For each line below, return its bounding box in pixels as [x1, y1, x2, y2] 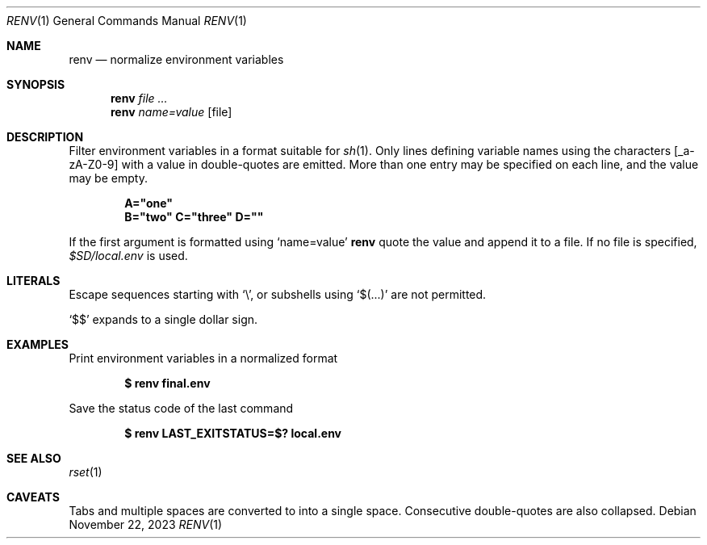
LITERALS [6, 274, 61, 287]
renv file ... [111, 91, 168, 105]
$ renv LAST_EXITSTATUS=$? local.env [124, 426, 342, 440]
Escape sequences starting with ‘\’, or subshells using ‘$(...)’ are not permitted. [69, 287, 487, 301]
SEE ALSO [6, 451, 61, 465]
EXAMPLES [6, 337, 69, 351]
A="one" [124, 196, 173, 210]
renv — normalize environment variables [69, 52, 284, 66]
